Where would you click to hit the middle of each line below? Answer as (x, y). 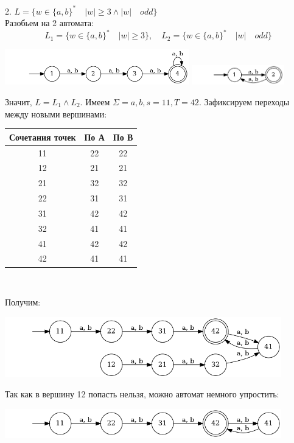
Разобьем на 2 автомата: (49, 23)
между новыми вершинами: (56, 113)
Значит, (19, 101)
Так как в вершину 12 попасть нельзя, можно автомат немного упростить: (142, 394)
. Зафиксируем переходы (244, 101)
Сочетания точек (43, 137)
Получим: (23, 302)
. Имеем (95, 101)
